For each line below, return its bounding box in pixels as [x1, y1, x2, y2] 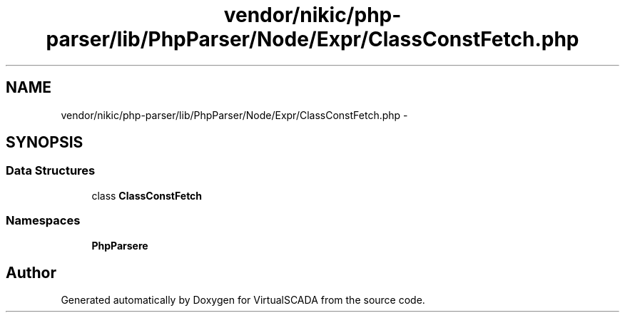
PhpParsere [91, 239, 148, 252]
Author [6, 263, 56, 282]
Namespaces [6, 213, 81, 228]
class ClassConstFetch [91, 189, 203, 202]
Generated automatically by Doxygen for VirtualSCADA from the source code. [61, 294, 425, 307]
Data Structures [6, 163, 96, 178]
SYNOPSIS [6, 133, 83, 152]
